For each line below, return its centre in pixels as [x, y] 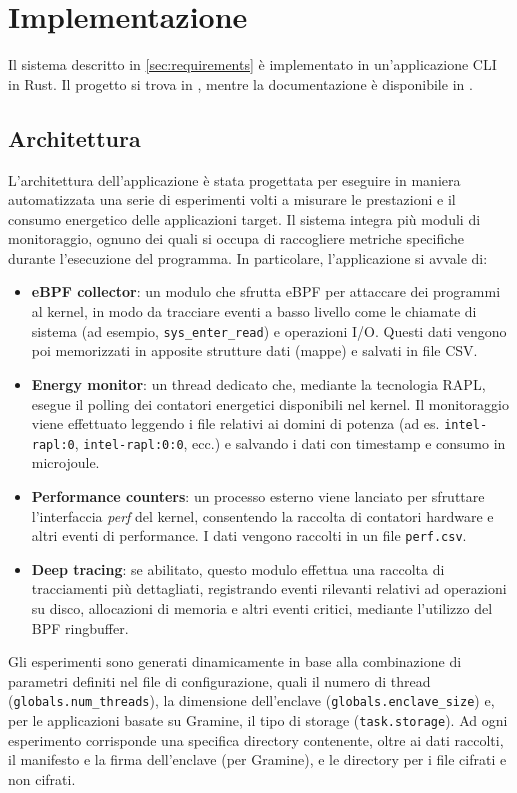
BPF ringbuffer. [80, 627]
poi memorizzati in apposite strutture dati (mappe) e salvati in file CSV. [254, 350]
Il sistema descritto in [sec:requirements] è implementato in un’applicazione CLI [252, 64]
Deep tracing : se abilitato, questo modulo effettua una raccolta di [238, 568]
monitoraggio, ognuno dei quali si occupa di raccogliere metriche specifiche [236, 238]
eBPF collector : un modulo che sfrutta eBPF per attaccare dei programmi [266, 291]
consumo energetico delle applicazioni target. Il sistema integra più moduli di [244, 218]
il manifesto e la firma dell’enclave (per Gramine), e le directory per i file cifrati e [257, 759]
